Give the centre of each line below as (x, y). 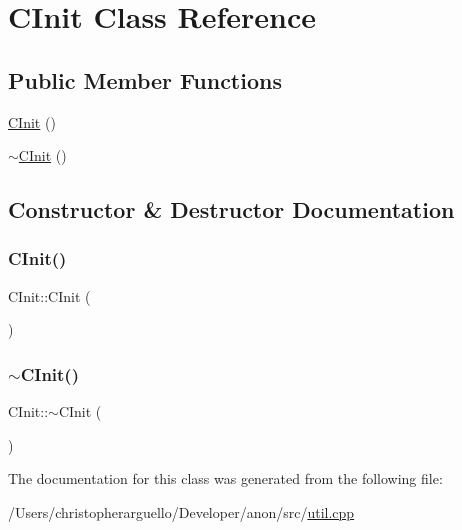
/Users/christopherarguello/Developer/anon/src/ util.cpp (181, 511)
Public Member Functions (145, 79)
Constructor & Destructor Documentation (231, 209)
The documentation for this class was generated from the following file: (225, 478)
